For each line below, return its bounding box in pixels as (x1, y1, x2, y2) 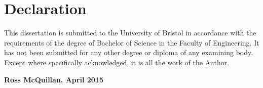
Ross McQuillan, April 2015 (4, 74, 103, 84)
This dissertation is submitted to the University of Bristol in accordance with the (4, 27, 256, 38)
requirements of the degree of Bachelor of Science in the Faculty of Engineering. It (4, 37, 259, 48)
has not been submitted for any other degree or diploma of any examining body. (4, 47, 253, 58)
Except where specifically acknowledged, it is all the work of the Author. (4, 57, 230, 67)
